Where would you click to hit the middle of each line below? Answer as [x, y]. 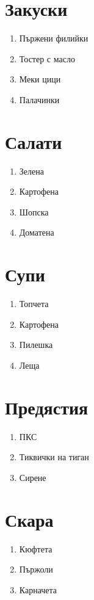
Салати [34, 141]
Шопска [34, 211]
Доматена [37, 232]
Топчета [34, 304]
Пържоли [36, 569]
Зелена [31, 171]
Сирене [33, 477]
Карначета [38, 589]
